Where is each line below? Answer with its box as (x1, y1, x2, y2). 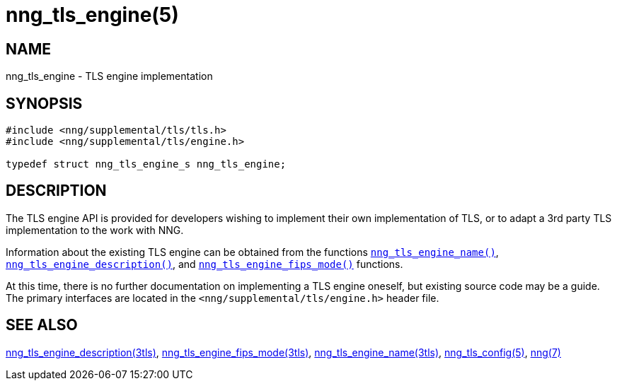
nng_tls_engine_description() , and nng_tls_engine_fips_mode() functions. (6, 257, 403, 270)
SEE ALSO (6, 316, 78, 334)
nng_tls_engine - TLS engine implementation (6, 70, 213, 83)
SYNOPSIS (6, 94, 83, 112)
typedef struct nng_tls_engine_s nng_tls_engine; (6, 158, 287, 170)
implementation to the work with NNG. (6, 223, 184, 236)
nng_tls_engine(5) (6, 3, 179, 27)
